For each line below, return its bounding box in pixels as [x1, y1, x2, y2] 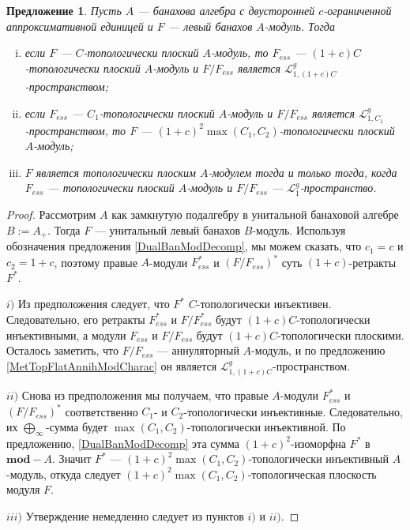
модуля [6, 481, 40, 498]
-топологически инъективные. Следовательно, [183, 403, 403, 419]
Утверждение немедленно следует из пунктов [25, 507, 244, 524]
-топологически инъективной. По [186, 418, 346, 434]
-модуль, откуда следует [6, 465, 121, 482]
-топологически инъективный [248, 450, 389, 467]
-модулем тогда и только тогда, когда [208, 164, 397, 180]
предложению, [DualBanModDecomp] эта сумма [6, 434, 239, 451]
